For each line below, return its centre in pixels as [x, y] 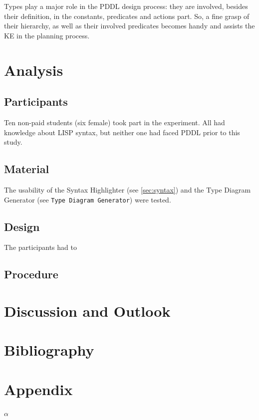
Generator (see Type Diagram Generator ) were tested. [88, 199]
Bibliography [49, 350]
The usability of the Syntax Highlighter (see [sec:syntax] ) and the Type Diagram [128, 189]
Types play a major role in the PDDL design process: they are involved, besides [126, 6]
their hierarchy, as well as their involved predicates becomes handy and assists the [129, 26]
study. [13, 142]
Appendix [38, 389]
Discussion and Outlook [87, 311]
